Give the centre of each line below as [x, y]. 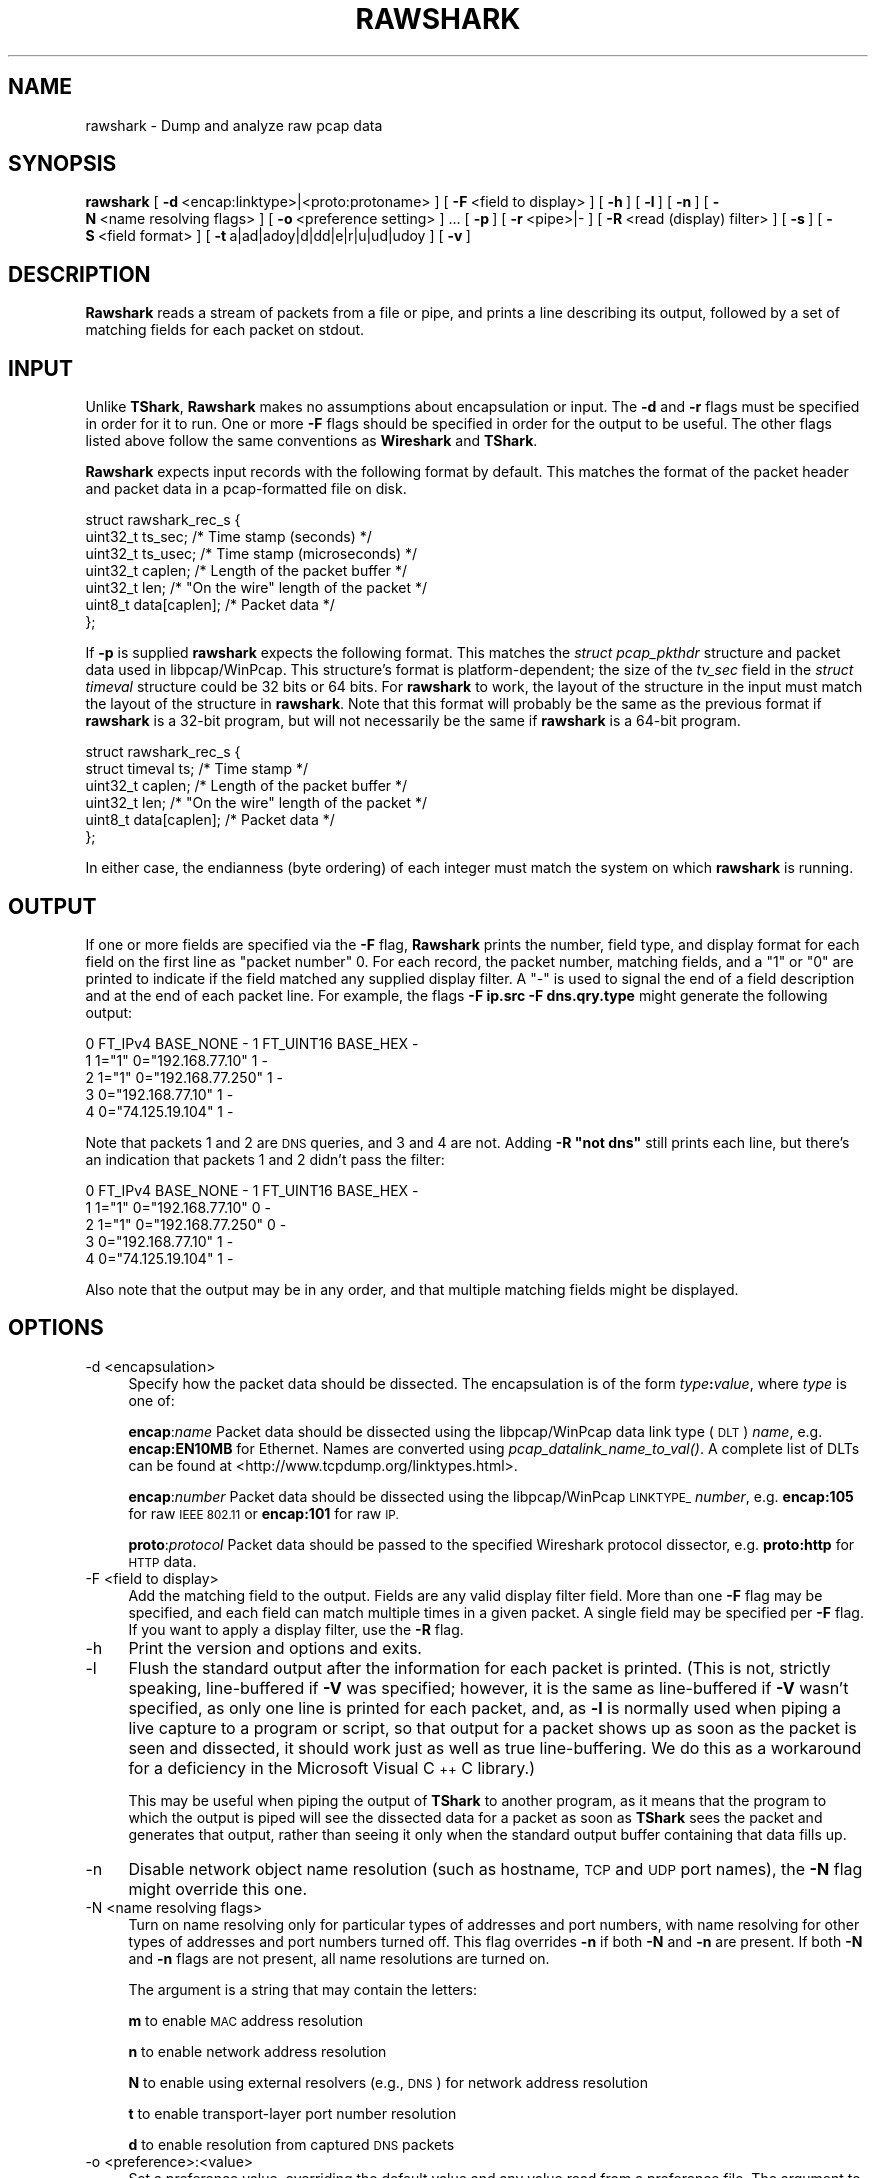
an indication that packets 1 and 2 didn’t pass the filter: [265, 1159]
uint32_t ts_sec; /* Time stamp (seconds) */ [228, 537]
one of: [151, 1400]
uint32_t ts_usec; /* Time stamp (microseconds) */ [251, 554]
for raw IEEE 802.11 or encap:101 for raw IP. [263, 1513]
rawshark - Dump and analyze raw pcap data [234, 125]
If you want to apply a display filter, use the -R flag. [296, 1629]
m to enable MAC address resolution [246, 2020]
